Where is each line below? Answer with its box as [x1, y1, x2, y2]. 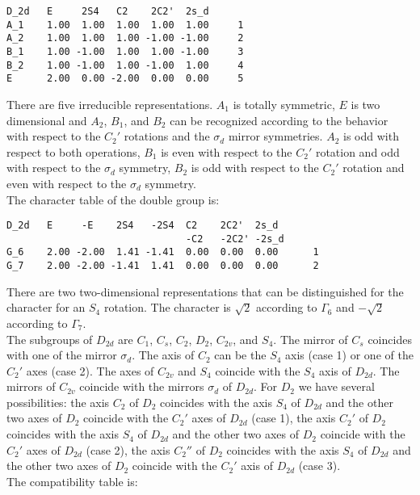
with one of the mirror [6, 346, 117, 363]
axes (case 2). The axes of [26, 362, 154, 379]
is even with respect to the [161, 143, 292, 160]
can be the [214, 346, 267, 363]
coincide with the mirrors [79, 378, 204, 395]
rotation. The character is [103, 299, 231, 316]
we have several [298, 378, 375, 395]
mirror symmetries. [228, 128, 323, 145]
